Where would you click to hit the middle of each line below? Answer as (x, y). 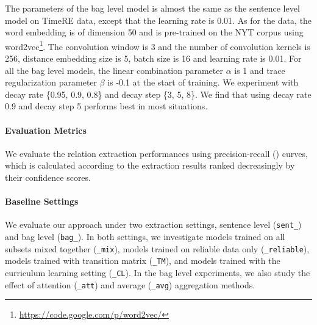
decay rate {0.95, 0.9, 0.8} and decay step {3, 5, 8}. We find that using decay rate (158, 94)
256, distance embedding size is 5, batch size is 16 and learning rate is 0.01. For (153, 58)
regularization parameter (51, 82)
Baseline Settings (42, 201)
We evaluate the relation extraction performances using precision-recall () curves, (156, 153)
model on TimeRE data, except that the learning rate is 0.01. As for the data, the (158, 20)
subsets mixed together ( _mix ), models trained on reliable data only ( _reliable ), (157, 248)
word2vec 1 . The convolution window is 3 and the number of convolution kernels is (158, 45)
